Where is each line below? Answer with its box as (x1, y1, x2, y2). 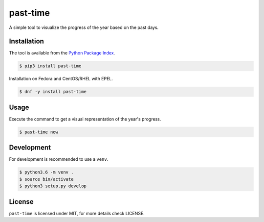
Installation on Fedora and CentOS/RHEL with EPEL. (9, 76, 113, 82)
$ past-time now (19, 129, 59, 135)
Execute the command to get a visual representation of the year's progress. (9, 116, 161, 122)
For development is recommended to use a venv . (9, 156, 109, 162)
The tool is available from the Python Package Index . (9, 50, 115, 56)
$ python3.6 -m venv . (19, 170, 74, 175)
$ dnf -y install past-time (19, 89, 87, 95)
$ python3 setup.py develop (19, 183, 87, 189)
